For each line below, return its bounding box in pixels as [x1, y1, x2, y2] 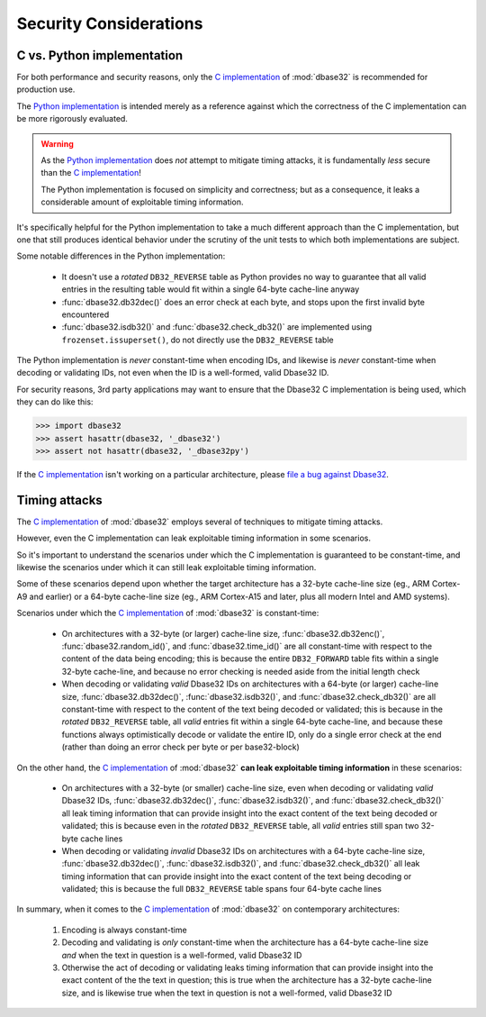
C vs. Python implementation [16, 48, 184, 63]
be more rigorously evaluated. [16, 114, 128, 124]
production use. [16, 84, 76, 95]
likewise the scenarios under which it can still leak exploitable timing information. [16, 562, 317, 573]
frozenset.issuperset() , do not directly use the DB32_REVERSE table [61, 334, 334, 345]
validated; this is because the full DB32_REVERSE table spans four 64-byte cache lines [61, 884, 382, 894]
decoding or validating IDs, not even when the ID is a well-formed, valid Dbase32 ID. [16, 368, 329, 378]
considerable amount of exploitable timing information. [40, 196, 244, 207]
